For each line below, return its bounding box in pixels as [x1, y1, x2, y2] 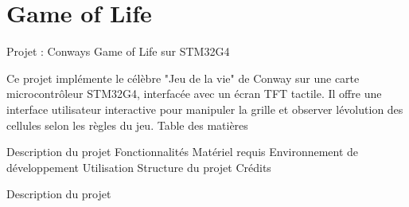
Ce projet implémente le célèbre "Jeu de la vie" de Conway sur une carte [6, 69, 360, 86]
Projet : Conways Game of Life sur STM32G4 [6, 43, 230, 60]
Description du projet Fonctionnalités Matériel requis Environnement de [6, 143, 359, 160]
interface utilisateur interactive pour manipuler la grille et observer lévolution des [6, 100, 403, 117]
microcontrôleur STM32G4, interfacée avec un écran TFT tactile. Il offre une [6, 85, 382, 102]
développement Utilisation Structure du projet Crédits [6, 158, 271, 175]
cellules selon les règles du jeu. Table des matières [6, 116, 248, 133]
